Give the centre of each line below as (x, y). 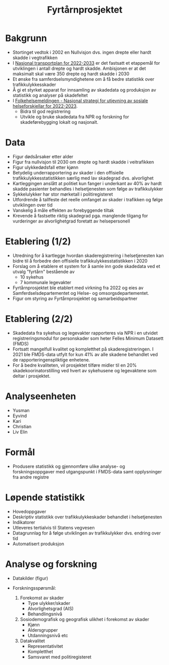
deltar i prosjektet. (32, 376)
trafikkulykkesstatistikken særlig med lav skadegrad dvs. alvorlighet (83, 178)
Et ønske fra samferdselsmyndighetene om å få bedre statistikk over (83, 79)
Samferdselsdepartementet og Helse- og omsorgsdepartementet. (81, 293)
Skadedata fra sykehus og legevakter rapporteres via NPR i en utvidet (85, 333)
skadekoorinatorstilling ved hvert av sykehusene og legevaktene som (84, 370)
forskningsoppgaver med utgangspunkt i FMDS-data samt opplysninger (87, 471)
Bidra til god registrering (45, 111)
